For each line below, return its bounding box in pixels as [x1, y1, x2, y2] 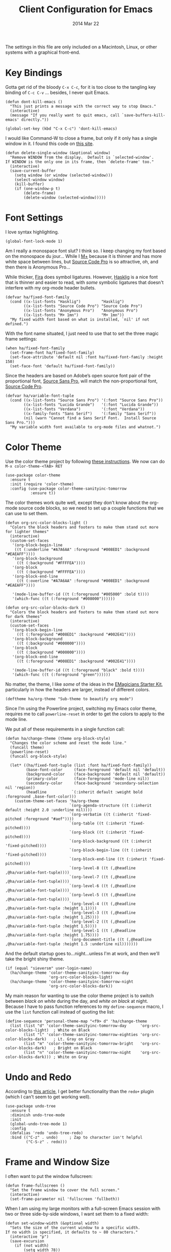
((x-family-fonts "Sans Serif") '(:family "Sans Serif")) [23, 411, 157, 416]
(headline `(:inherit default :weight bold [26, 789, 143, 794]
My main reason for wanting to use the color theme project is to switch [5, 992, 154, 999]
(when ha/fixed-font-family [5, 346, 65, 351]
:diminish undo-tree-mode [10, 1112, 65, 1118]
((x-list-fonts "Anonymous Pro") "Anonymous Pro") [23, 308, 138, 313]
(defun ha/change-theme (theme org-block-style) [5, 736, 111, 741]
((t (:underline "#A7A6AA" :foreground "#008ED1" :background [14, 547, 150, 552]
